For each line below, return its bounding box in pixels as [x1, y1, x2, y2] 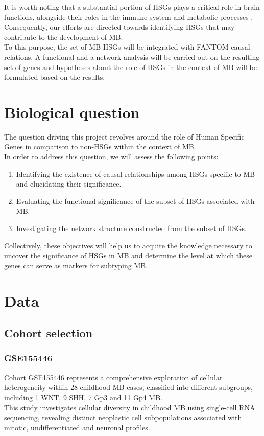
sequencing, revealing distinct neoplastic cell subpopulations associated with [4, 412, 242, 423]
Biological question [4, 101, 140, 122]
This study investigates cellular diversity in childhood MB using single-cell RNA [4, 402, 255, 412]
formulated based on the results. [4, 72, 105, 82]
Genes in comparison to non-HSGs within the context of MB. [4, 141, 196, 152]
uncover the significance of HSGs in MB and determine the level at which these [4, 250, 252, 261]
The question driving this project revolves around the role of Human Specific [4, 131, 245, 142]
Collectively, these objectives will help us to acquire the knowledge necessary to [4, 240, 252, 250]
